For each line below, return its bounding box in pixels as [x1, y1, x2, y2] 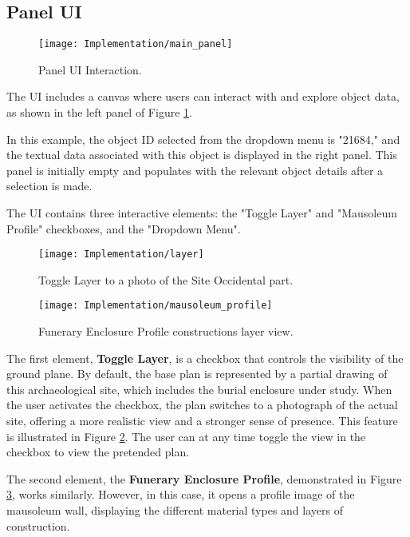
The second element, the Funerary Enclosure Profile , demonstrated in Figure [6, 470, 402, 487]
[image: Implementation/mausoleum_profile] [38, 300, 273, 312]
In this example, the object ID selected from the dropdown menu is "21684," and [6, 130, 400, 147]
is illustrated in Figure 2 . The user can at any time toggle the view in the [6, 428, 366, 444]
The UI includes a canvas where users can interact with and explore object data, [6, 88, 400, 105]
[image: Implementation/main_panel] [38, 38, 233, 50]
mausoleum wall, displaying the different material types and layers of [6, 502, 343, 519]
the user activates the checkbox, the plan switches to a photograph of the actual [6, 396, 398, 413]
